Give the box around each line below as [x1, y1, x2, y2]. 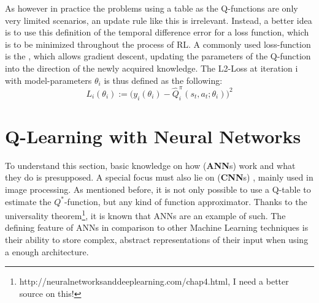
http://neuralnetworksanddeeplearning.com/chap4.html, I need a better [19, 275, 289, 288]
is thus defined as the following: [104, 73, 223, 86]
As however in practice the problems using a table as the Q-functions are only [5, 2, 298, 14]
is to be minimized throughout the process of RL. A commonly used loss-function [5, 37, 311, 50]
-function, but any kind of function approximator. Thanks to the [64, 195, 307, 208]
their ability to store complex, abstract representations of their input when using [5, 233, 309, 246]
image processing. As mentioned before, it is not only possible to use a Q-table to [5, 182, 311, 195]
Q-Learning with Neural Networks [5, 123, 301, 148]
